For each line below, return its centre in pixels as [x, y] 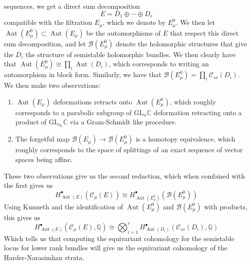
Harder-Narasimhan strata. [44, 257]
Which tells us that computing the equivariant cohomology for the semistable [119, 238]
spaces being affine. [44, 159]
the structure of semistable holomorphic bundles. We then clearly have [131, 54]
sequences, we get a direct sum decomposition [72, 6]
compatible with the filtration [48, 22]
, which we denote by [134, 22]
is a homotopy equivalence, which [185, 139]
